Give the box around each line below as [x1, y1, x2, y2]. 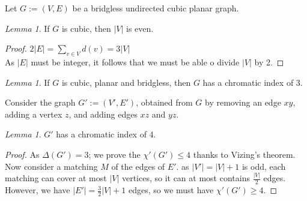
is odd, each [242, 160, 286, 172]
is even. [126, 22, 154, 34]
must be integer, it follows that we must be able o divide [31, 55, 240, 68]
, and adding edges [68, 107, 138, 120]
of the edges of [111, 160, 165, 172]
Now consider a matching [5, 160, 98, 172]
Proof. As [5, 148, 40, 160]
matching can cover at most [5, 172, 107, 184]
